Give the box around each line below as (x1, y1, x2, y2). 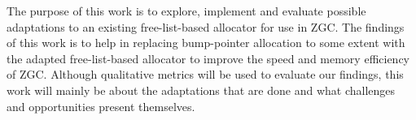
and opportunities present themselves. (7, 97, 195, 114)
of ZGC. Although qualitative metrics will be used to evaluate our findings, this (7, 66, 404, 83)
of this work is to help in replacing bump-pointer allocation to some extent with (7, 34, 405, 51)
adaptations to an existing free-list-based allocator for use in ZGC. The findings (7, 18, 405, 35)
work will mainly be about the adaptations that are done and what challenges (7, 81, 396, 98)
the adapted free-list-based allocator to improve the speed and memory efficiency (7, 49, 410, 66)
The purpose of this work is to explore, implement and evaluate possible (7, 2, 366, 19)
